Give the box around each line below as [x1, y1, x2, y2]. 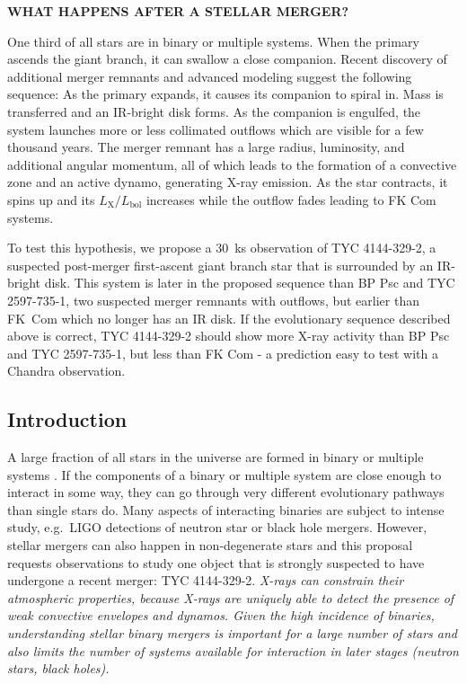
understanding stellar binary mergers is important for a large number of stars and [7, 624, 458, 643]
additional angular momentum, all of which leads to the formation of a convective [7, 155, 457, 173]
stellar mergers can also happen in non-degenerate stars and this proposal [7, 536, 413, 555]
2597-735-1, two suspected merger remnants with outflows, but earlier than [7, 290, 419, 309]
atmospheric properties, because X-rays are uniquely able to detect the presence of [7, 588, 454, 607]
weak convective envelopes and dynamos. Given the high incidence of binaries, [7, 606, 435, 625]
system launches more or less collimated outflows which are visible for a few [7, 120, 424, 138]
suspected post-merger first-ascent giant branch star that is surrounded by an [7, 255, 434, 274]
